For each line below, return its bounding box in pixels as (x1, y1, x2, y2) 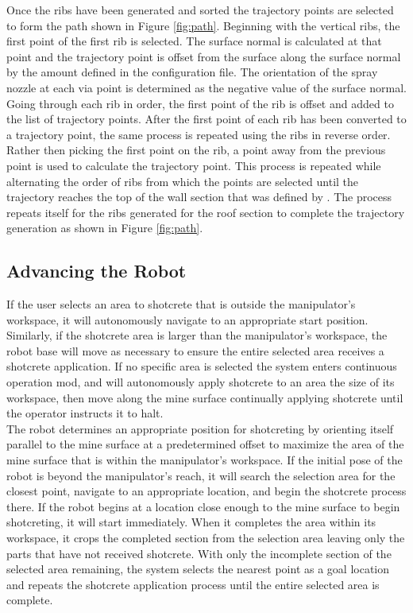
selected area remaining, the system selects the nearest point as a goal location (6, 561, 390, 577)
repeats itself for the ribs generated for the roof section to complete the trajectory (6, 204, 405, 220)
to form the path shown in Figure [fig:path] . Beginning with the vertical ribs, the (6, 17, 400, 33)
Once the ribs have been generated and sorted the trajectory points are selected (6, 2, 394, 17)
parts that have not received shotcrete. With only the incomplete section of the (6, 545, 392, 561)
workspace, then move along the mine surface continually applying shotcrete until (6, 389, 403, 405)
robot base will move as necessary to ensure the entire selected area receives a (6, 342, 384, 359)
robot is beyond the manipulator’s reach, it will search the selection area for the (6, 467, 396, 483)
